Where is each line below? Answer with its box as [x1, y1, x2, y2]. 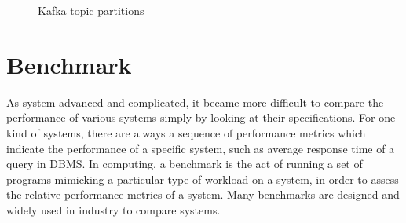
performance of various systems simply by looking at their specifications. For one [6, 109, 396, 126]
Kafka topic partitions [38, 2, 144, 18]
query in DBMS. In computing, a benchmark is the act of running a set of [6, 155, 363, 172]
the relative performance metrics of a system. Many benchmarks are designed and [6, 186, 400, 203]
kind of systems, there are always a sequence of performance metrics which [6, 124, 366, 141]
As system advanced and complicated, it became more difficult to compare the [6, 93, 384, 110]
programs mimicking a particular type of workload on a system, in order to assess [6, 170, 399, 187]
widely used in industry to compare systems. [6, 201, 221, 218]
